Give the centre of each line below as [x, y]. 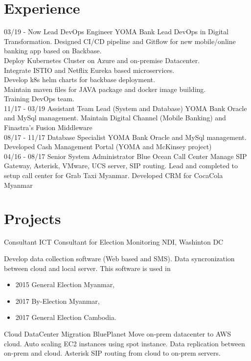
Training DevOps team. [39, 99]
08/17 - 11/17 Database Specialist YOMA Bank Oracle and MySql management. [125, 137]
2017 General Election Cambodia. [66, 317]
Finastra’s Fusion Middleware [48, 127]
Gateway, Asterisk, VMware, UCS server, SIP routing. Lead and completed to [121, 166]
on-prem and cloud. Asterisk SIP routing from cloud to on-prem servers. [112, 353]
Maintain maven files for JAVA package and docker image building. [105, 89]
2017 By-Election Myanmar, [57, 301]
